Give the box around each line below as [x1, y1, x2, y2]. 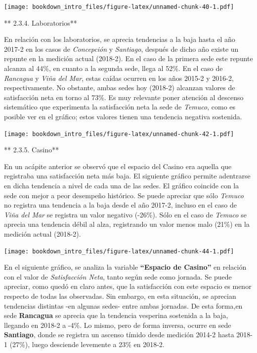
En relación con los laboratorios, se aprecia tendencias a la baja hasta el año [4, 34, 235, 44]
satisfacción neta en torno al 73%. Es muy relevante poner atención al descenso [4, 92, 244, 102]
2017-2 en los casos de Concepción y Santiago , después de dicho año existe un [4, 43, 239, 54]
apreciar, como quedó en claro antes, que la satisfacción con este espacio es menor [4, 281, 252, 291]
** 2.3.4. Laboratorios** [4, 17, 77, 28]
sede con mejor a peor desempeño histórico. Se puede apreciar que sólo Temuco [4, 190, 244, 200]
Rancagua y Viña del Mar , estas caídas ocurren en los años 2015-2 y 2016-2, [4, 72, 234, 83]
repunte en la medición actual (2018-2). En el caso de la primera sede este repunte [4, 53, 253, 64]
